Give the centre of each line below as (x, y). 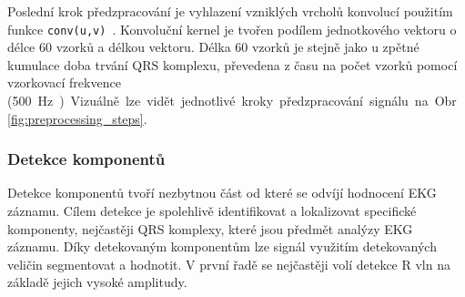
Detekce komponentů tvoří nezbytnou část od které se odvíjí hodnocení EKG (222, 193)
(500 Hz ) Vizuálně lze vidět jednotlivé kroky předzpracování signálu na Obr (232, 101)
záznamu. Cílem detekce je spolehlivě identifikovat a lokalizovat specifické (212, 211)
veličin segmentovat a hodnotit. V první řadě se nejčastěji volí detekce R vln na (229, 264)
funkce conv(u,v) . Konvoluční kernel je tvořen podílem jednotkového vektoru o (232, 29)
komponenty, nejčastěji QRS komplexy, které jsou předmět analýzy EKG (210, 228)
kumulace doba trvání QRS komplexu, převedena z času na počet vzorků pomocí (232, 64)
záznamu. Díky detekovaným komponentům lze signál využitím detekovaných (222, 246)
